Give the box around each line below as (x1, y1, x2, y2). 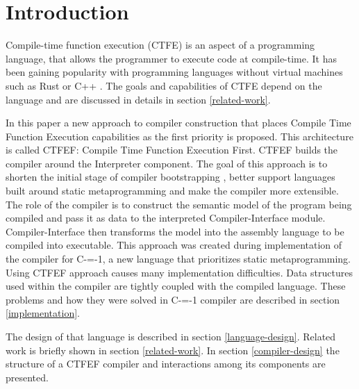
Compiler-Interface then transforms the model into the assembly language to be (6, 224, 344, 238)
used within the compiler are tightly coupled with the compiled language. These (6, 279, 346, 293)
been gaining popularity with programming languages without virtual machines (6, 65, 343, 79)
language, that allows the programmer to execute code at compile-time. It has (6, 51, 337, 65)
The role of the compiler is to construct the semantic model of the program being (6, 197, 352, 211)
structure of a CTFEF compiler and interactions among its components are (6, 356, 326, 371)
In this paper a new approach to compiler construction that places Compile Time (6, 115, 351, 130)
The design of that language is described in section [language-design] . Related (6, 329, 336, 343)
